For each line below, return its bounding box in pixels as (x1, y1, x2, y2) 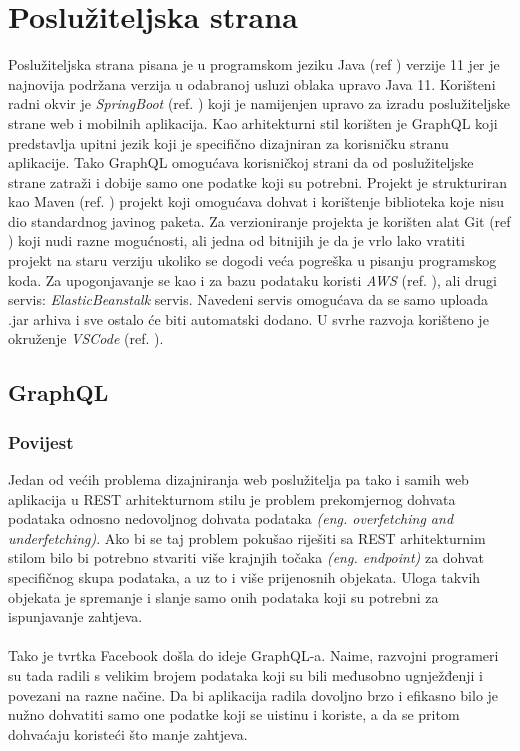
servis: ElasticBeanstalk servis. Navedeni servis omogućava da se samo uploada (8, 289, 489, 310)
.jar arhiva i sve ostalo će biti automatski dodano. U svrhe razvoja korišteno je (8, 308, 489, 329)
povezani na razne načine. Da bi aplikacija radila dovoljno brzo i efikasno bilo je (8, 684, 499, 705)
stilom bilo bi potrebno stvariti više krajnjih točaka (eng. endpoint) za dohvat (8, 547, 485, 568)
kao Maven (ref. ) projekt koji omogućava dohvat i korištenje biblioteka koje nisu (8, 191, 505, 212)
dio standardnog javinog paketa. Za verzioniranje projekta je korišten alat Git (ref (8, 210, 511, 231)
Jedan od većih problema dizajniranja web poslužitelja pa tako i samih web (8, 469, 469, 490)
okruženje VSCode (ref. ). (8, 328, 164, 349)
